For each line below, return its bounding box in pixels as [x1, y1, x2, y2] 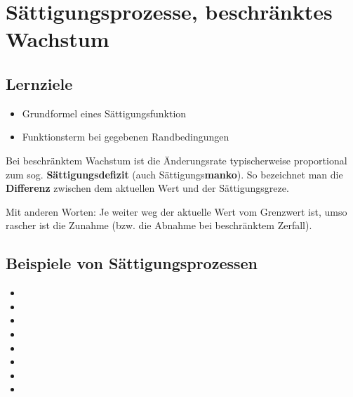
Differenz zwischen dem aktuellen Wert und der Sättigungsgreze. [6, 181, 289, 195]
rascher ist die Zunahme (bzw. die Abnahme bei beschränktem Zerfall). [6, 218, 312, 233]
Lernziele [6, 72, 73, 94]
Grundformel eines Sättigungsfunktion [22, 105, 187, 120]
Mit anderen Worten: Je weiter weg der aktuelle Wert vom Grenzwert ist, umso [6, 204, 347, 219]
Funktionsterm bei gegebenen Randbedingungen [22, 129, 229, 144]
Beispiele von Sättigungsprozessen [6, 252, 258, 274]
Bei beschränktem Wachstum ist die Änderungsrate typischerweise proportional [6, 152, 347, 167]
